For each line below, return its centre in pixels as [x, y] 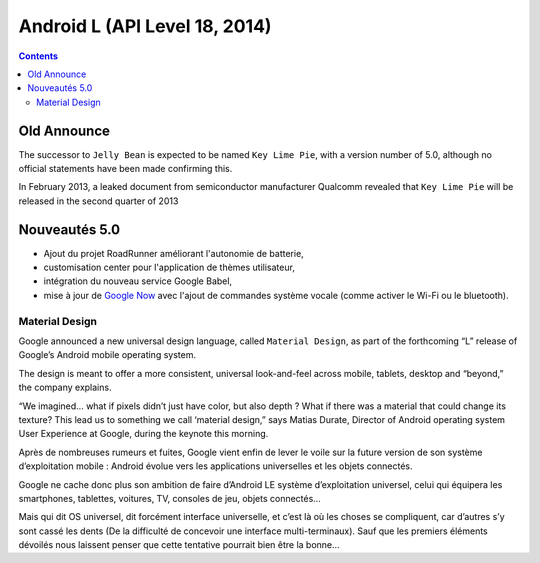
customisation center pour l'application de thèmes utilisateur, [169, 267]
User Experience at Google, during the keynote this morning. [143, 434]
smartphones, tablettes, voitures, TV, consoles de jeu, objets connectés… [170, 498]
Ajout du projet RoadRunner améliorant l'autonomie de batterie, [173, 253]
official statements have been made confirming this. [125, 169]
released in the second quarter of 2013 [98, 201]
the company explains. [65, 387]
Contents [38, 56]
